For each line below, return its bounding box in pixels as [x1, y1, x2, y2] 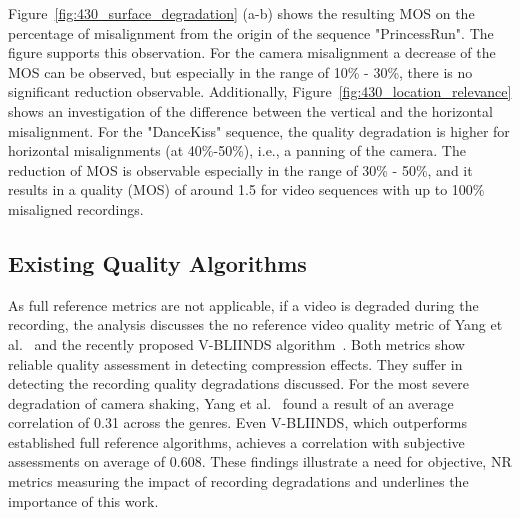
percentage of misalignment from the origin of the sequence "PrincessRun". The [8, 22, 494, 43]
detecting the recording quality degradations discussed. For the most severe [8, 373, 469, 394]
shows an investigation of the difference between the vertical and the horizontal [8, 100, 493, 121]
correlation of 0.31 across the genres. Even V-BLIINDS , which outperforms [8, 412, 468, 433]
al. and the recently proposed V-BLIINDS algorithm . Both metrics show [8, 333, 465, 354]
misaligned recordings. [8, 198, 144, 219]
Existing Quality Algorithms [8, 247, 307, 278]
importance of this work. [8, 490, 159, 511]
